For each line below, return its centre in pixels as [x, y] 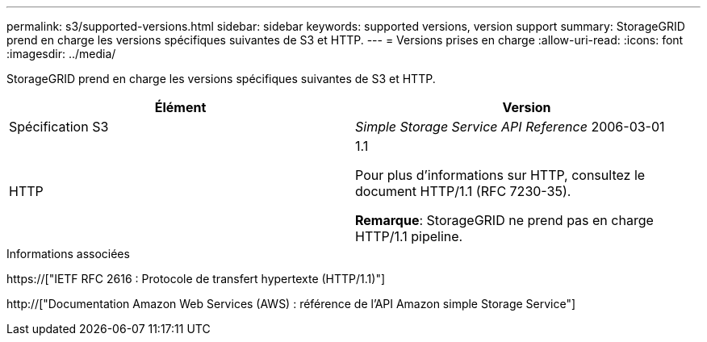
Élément [180, 107]
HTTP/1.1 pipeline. [409, 236]
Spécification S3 [59, 127]
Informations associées [68, 254]
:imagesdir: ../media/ [61, 54]
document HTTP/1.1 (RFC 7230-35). [463, 191]
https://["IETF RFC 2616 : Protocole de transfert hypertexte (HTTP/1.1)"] [196, 279]
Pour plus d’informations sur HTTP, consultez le [500, 175]
